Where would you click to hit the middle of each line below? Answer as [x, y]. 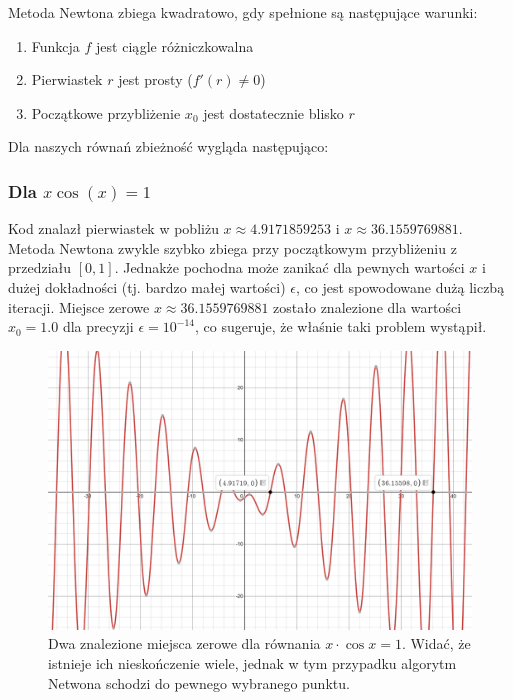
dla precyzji [98, 326]
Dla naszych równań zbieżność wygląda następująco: [168, 146]
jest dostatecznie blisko [273, 112]
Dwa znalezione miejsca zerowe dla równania [184, 643]
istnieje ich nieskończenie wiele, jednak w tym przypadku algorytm [252, 663]
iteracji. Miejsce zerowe [79, 306]
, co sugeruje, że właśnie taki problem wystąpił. [340, 326]
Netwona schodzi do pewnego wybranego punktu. [199, 682]
